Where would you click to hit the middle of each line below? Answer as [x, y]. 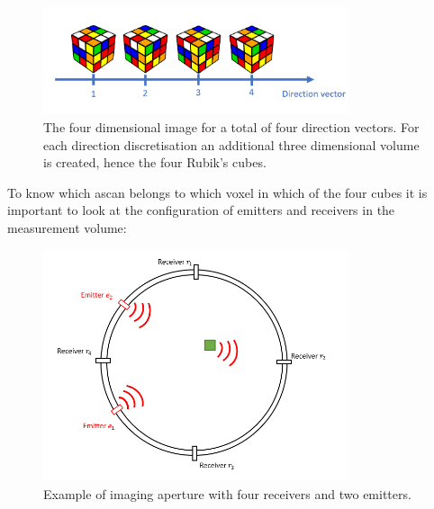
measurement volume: [67, 227]
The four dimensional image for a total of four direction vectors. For [231, 126]
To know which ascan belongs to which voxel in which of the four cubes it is [217, 192]
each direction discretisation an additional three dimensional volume [231, 144]
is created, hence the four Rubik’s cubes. [155, 162]
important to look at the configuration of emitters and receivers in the [201, 210]
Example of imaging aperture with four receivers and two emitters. [227, 493]
